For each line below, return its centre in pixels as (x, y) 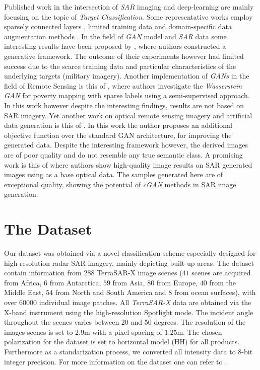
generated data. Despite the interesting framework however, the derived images (126, 145)
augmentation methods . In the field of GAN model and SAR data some (115, 36)
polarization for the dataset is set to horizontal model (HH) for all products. (122, 342)
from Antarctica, (75, 282)
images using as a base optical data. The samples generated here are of (114, 174)
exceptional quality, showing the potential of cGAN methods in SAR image (120, 184)
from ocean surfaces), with (215, 292)
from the (222, 282)
